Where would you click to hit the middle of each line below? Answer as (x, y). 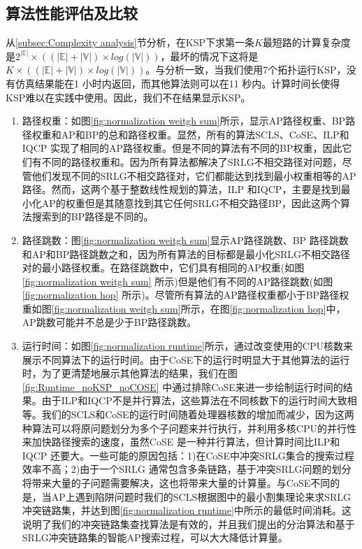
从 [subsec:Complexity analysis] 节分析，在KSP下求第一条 (130, 42)
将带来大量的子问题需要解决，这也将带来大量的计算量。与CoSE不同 (176, 483)
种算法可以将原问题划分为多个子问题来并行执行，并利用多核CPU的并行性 (189, 428)
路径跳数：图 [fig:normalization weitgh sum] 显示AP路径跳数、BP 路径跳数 (185, 240)
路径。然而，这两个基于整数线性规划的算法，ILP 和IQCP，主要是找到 (181, 189)
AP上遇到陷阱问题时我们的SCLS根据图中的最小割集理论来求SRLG (201, 496)
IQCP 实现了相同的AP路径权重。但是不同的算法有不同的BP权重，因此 (182, 148)
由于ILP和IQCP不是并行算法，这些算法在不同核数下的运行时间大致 (194, 400)
